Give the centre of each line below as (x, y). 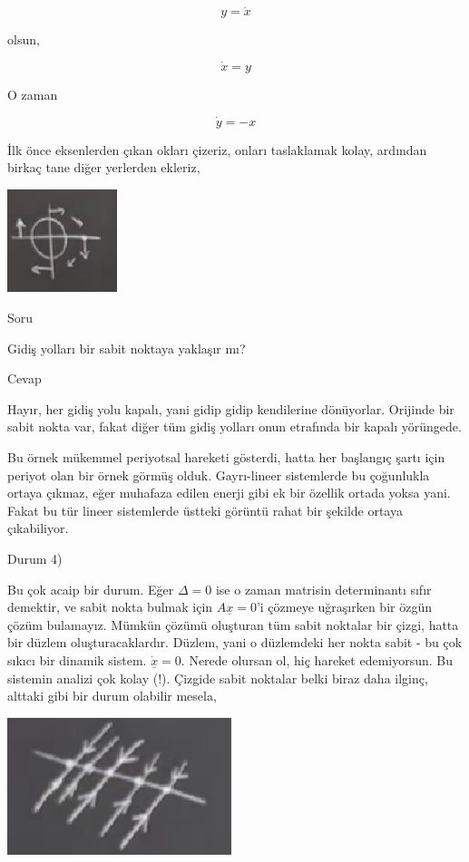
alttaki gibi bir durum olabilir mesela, (112, 696)
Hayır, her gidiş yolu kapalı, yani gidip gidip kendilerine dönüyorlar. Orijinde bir (231, 408)
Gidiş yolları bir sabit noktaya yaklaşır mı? (127, 348)
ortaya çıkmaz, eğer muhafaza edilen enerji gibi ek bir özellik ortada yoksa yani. (229, 493)
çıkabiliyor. (38, 528)
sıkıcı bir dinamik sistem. (77, 659)
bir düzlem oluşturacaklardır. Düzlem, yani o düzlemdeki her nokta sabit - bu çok (235, 642)
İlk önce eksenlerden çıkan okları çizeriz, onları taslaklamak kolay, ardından (217, 149)
